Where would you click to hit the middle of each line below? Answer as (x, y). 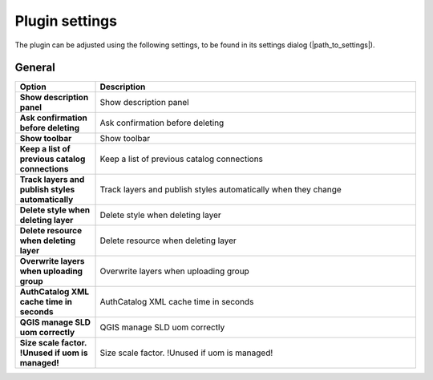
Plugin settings (66, 21)
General (35, 68)
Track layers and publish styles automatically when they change (221, 190)
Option (33, 87)
